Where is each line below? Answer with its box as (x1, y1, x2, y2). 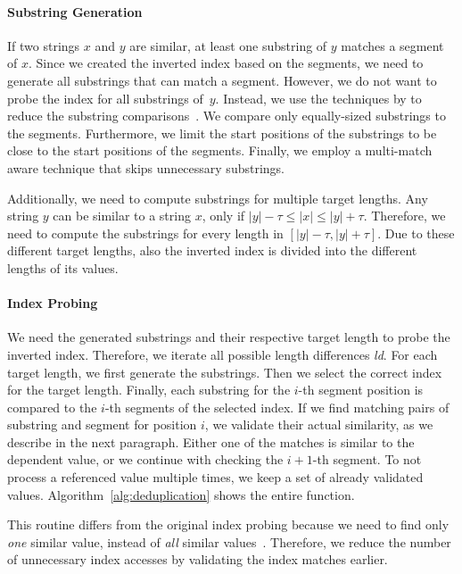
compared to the (7, 397, 97, 416)
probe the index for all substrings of (7, 88, 203, 107)
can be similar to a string (53, 206, 191, 225)
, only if (202, 206, 245, 225)
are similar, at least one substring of (129, 36, 327, 54)
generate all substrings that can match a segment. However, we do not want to (7, 71, 437, 89)
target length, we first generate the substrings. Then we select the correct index (7, 362, 442, 381)
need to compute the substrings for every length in (7, 223, 284, 242)
